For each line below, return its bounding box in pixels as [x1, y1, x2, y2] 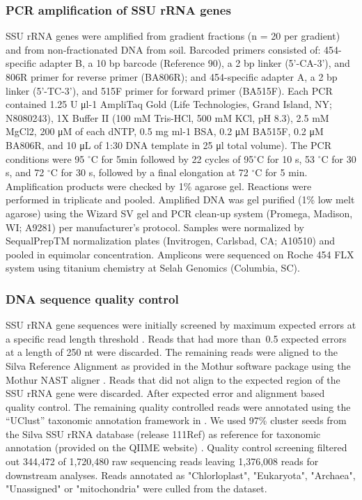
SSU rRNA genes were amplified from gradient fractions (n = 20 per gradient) [6, 29, 340, 43]
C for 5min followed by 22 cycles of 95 [90, 151, 254, 166]
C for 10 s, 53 [257, 151, 315, 166]
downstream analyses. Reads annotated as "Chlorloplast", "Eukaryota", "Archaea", [6, 467, 356, 482]
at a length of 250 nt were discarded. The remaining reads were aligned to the [6, 345, 338, 359]
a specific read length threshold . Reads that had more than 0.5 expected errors [6, 331, 347, 345]
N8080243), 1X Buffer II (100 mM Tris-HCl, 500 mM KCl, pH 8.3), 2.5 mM [6, 110, 329, 125]
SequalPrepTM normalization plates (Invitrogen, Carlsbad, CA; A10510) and [6, 233, 336, 248]
